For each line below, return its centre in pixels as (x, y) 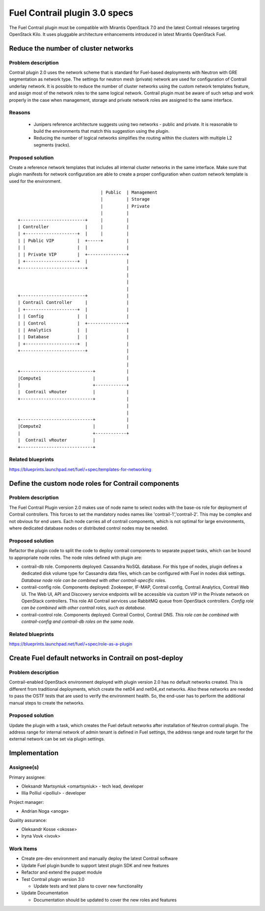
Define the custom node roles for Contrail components (94, 484)
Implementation (34, 753)
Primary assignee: (27, 777)
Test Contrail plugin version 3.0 (53, 879)
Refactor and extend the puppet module (62, 872)
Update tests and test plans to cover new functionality (88, 886)
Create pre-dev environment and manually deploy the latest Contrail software (100, 858)
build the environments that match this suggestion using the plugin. (102, 131)
